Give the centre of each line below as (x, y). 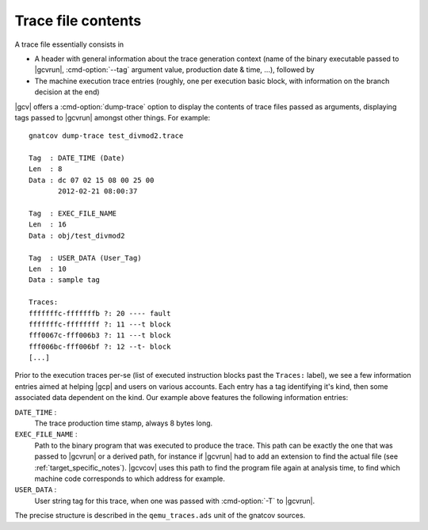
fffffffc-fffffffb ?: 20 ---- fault (100, 313)
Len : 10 (48, 269)
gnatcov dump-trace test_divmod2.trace (106, 136)
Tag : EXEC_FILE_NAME (73, 214)
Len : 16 (48, 225)
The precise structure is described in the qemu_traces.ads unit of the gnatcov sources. (160, 516)
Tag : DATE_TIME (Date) (77, 158)
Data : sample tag (65, 280)
